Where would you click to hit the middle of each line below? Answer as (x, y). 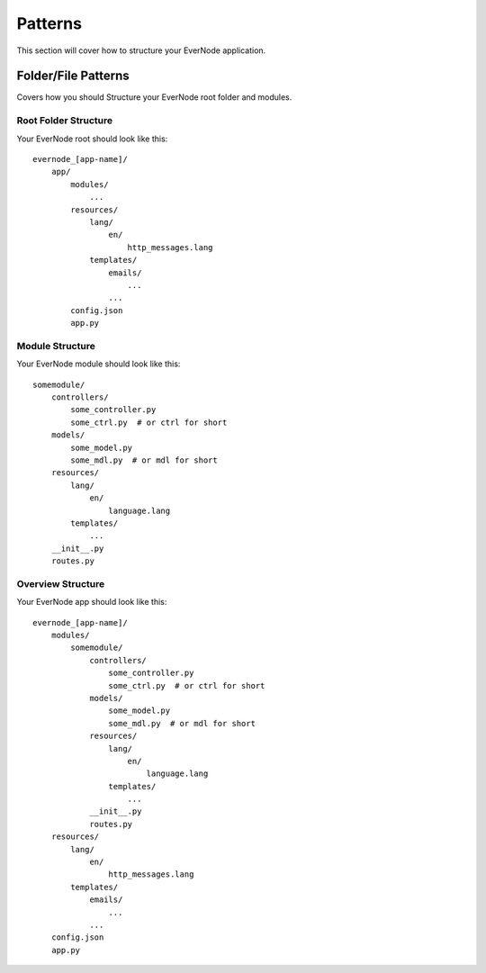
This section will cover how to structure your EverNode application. (141, 50)
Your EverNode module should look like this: (99, 364)
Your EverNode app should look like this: (92, 602)
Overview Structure (61, 583)
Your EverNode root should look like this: (92, 139)
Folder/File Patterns (73, 76)
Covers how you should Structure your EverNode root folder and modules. (154, 97)
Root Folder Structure (65, 121)
